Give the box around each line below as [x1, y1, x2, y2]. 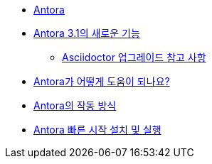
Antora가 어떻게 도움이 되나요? [33, 75, 170, 87]
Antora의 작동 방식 [33, 99, 117, 111]
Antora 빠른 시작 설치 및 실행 [33, 124, 161, 136]
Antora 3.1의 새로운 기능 [33, 27, 140, 39]
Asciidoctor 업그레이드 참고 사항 [62, 51, 206, 63]
